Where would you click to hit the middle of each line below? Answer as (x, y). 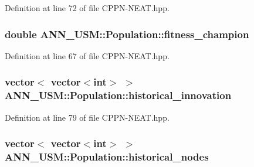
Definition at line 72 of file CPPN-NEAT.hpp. (87, 8)
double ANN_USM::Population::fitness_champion (127, 34)
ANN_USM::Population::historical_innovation (118, 95)
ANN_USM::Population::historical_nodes (107, 156)
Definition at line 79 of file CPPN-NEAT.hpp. (87, 117)
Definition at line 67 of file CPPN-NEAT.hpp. (87, 55)
